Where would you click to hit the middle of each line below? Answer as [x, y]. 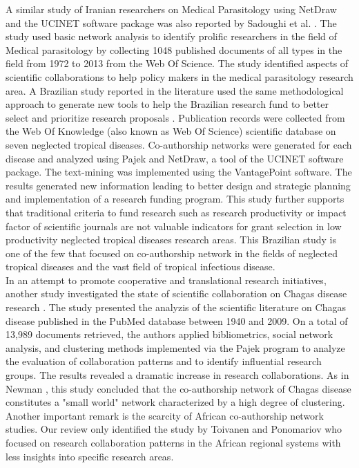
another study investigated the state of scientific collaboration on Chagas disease [176, 293]
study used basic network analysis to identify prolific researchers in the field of [171, 36]
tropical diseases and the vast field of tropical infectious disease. [140, 266]
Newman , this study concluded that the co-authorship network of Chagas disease [178, 388]
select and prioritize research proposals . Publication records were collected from [175, 117]
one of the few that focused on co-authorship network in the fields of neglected [172, 253]
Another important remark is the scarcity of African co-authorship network [165, 415]
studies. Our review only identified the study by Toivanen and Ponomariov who [174, 429]
